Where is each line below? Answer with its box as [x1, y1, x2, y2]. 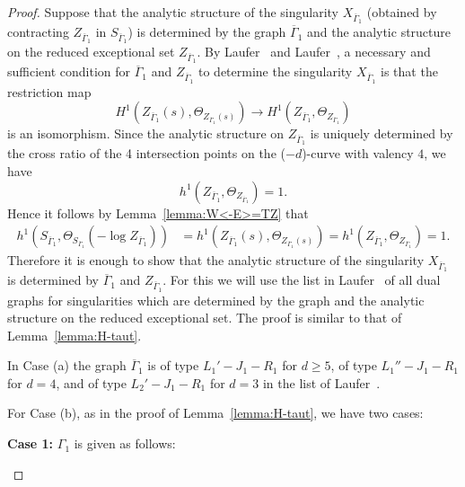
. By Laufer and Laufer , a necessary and [197, 42, 431, 61]
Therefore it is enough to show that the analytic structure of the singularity [7, 251, 425, 270]
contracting [7, 22, 69, 41]
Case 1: [7, 434, 54, 453]
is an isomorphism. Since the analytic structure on [7, 124, 285, 143]
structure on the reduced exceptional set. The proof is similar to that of [7, 308, 402, 327]
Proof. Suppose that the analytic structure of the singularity [7, 3, 338, 21]
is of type [147, 356, 199, 375]
